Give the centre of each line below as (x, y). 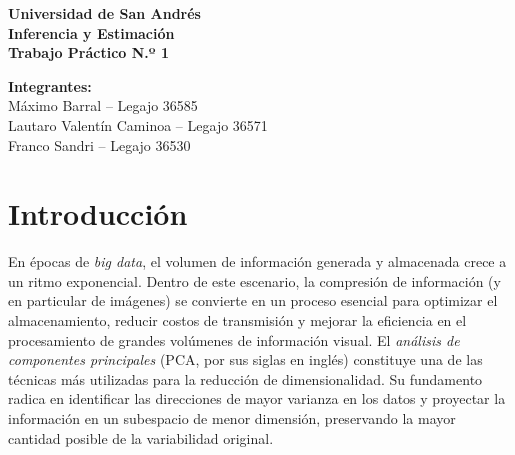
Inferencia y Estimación (91, 32)
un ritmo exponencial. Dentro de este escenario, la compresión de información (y (254, 280)
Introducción (98, 213)
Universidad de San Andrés (104, 13)
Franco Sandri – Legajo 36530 (99, 144)
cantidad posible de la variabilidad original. (141, 437)
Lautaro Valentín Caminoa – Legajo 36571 (138, 124)
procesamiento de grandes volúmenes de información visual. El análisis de (234, 339)
